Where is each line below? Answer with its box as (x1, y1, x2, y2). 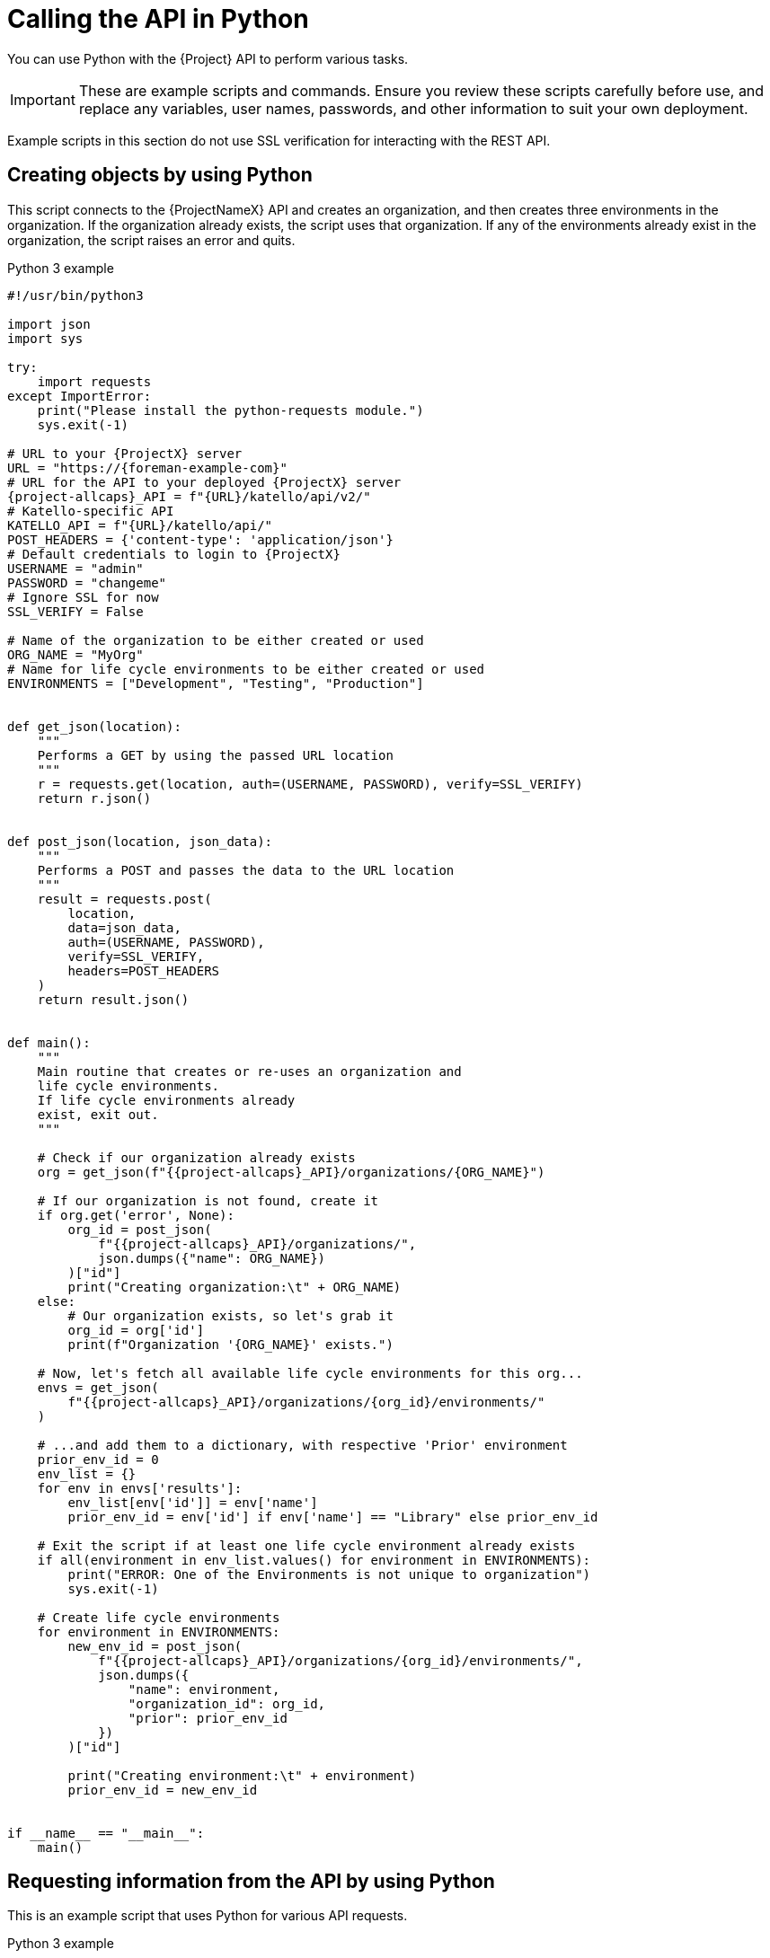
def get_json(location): (7, 719, 181, 734)
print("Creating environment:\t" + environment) (67, 1768, 417, 1783)
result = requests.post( (37, 891, 212, 906)
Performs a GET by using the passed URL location (37, 747, 394, 763)
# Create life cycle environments (37, 1610, 280, 1625)
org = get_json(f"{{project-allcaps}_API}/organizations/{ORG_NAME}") (37, 1164, 545, 1179)
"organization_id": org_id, (128, 1696, 326, 1711)
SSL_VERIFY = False (7, 604, 144, 619)
